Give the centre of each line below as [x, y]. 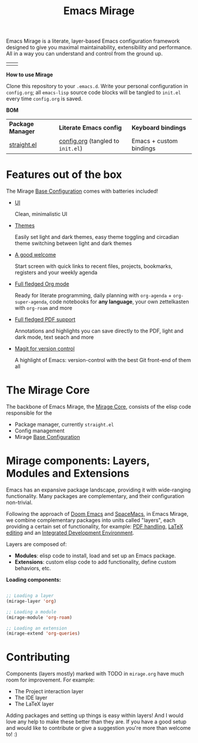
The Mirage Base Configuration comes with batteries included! [82, 191]
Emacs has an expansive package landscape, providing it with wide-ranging [98, 490]
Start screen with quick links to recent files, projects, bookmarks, [93, 266]
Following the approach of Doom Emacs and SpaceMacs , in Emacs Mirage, [97, 514]
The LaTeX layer [34, 704]
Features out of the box [64, 175]
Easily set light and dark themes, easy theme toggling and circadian [97, 237]
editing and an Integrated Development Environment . [70, 533]
